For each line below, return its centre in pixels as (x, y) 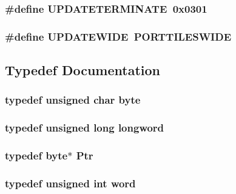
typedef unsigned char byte (73, 100)
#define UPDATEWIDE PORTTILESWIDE (118, 36)
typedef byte (36, 156)
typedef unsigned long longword (85, 128)
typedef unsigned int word (70, 183)
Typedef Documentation (83, 70)
